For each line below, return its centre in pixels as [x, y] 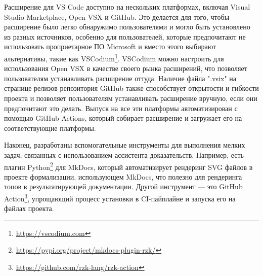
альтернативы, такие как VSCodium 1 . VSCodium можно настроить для [114, 57]
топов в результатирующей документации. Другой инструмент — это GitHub [123, 186]
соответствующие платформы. [50, 128]
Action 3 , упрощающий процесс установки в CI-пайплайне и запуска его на [120, 198]
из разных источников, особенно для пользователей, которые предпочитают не [125, 36]
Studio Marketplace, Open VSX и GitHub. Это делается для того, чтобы [117, 16]
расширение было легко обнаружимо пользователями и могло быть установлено [127, 27]
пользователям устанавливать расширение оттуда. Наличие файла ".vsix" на [120, 78]
